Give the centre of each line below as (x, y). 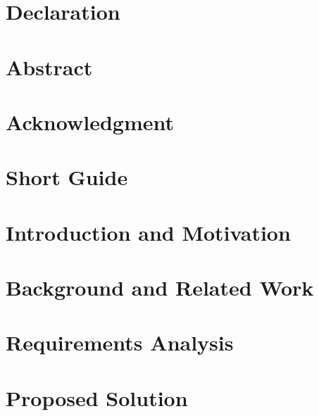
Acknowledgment (90, 121)
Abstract (49, 67)
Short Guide (67, 177)
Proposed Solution (97, 397)
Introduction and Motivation (148, 232)
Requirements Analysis (120, 342)
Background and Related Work (160, 288)
